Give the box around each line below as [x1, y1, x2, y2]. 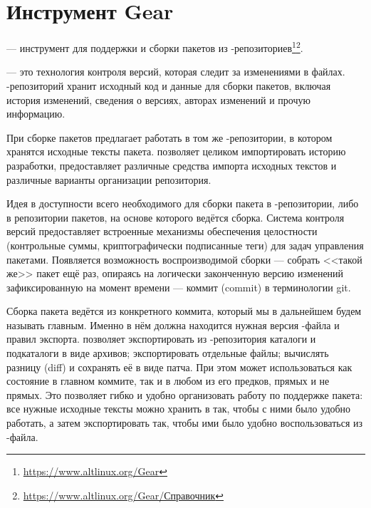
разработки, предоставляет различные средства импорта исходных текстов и [6, 157, 337, 172]
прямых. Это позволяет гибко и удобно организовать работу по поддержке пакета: [6, 387, 363, 402]
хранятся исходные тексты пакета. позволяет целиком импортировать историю [6, 144, 346, 159]
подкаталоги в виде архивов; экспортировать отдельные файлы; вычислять [6, 346, 329, 361]
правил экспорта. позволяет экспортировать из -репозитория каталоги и [6, 331, 316, 346]
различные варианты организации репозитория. [6, 172, 211, 187]
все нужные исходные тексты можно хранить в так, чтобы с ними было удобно [6, 401, 351, 416]
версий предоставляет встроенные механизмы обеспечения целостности [6, 224, 318, 239]
